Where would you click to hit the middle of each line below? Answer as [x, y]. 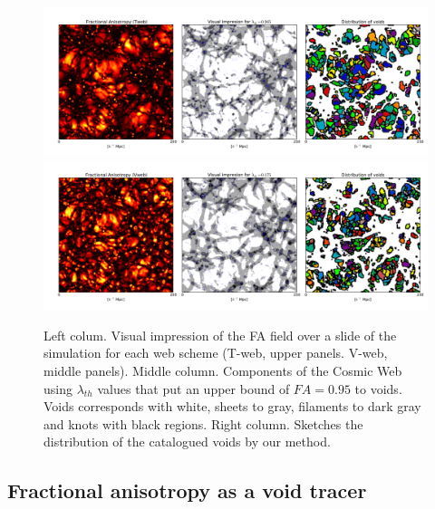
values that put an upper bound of [193, 388]
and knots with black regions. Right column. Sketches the [203, 423]
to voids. [378, 388]
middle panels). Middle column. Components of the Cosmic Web [223, 370]
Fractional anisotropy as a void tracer [187, 490]
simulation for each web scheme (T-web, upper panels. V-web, [216, 353]
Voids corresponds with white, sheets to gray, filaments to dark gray [232, 406]
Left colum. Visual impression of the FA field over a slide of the [220, 335]
